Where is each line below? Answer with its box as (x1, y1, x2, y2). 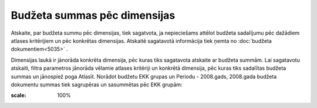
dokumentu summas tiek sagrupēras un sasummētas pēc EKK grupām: (11, 81, 183, 88)
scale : (11, 92, 26, 99)
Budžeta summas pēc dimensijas (11, 9, 176, 22)
